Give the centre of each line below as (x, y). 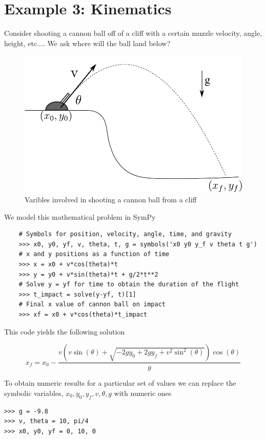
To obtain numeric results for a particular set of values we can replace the (120, 383)
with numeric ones (143, 393)
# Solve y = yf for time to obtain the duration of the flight (129, 285)
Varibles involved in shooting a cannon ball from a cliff (111, 199)
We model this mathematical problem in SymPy (80, 216)
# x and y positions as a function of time (94, 254)
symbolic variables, (34, 393)
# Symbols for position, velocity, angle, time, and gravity (125, 234)
